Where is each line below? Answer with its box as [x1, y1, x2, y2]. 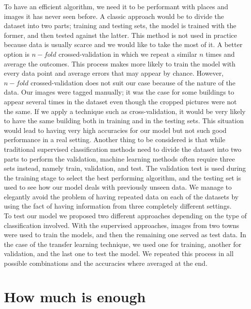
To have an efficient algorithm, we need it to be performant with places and [4, 1, 228, 11]
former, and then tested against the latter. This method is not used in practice [4, 30, 237, 40]
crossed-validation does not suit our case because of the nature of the [30, 77, 236, 87]
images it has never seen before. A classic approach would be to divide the [4, 11, 224, 21]
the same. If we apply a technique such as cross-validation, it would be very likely [4, 106, 246, 116]
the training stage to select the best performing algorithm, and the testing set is [4, 172, 241, 182]
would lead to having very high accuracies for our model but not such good [4, 125, 227, 135]
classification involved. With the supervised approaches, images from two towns [4, 220, 239, 230]
